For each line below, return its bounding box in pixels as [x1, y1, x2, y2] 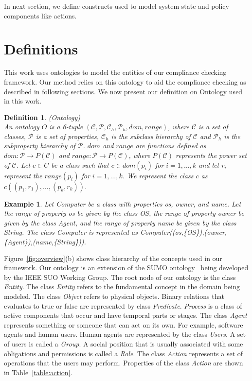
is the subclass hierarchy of [111, 131, 191, 141]
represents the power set [175, 150, 247, 160]
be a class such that [51, 159, 109, 170]
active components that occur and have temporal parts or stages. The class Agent [4, 310, 247, 320]
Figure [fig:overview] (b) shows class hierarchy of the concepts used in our [4, 253, 222, 263]
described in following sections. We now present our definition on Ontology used [4, 86, 243, 96]
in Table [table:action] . [4, 367, 72, 377]
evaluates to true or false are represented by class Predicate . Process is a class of [4, 300, 242, 311]
